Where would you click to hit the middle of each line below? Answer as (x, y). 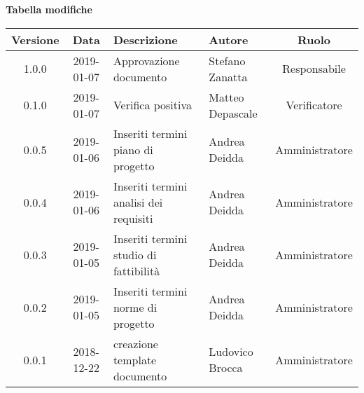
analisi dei (138, 202)
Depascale (233, 113)
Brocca (226, 368)
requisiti (133, 218)
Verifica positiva (153, 105)
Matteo (226, 97)
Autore (229, 39)
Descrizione (145, 39)
